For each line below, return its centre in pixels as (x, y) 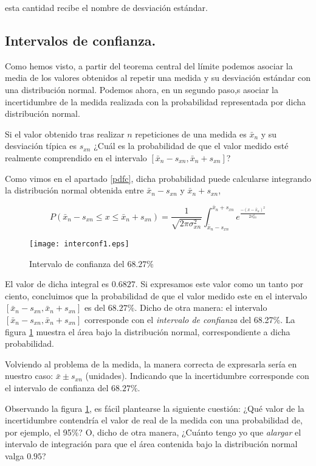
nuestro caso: (29, 376)
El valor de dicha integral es (57, 284)
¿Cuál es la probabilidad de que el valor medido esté (191, 146)
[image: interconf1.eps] (79, 244)
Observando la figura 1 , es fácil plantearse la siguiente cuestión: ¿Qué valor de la (155, 408)
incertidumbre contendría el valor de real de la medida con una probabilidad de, (154, 420)
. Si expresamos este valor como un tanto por (219, 284)
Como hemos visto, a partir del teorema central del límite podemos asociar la (149, 65)
